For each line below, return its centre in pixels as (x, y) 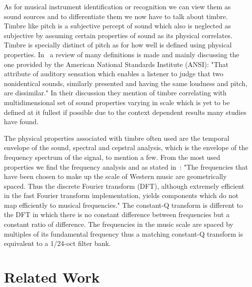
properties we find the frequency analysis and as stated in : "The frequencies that (126, 166)
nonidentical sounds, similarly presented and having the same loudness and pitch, (126, 83)
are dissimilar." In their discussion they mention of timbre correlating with (115, 93)
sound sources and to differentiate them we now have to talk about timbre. (116, 16)
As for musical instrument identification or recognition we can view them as (117, 6)
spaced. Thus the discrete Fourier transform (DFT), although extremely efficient (124, 186)
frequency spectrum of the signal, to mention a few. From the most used (112, 157)
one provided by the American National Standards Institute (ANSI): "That (116, 64)
